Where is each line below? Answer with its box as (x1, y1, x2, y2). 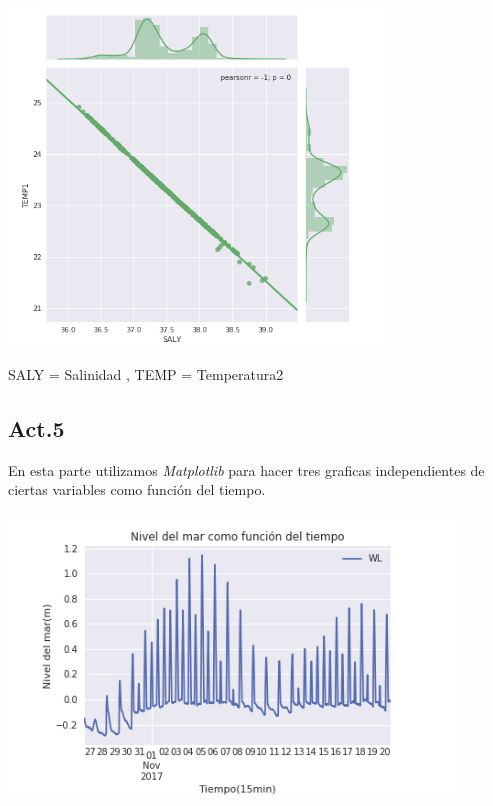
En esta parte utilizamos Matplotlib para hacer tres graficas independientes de (8, 459, 485, 480)
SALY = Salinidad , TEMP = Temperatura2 (8, 363, 284, 384)
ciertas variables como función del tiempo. (8, 479, 266, 500)
